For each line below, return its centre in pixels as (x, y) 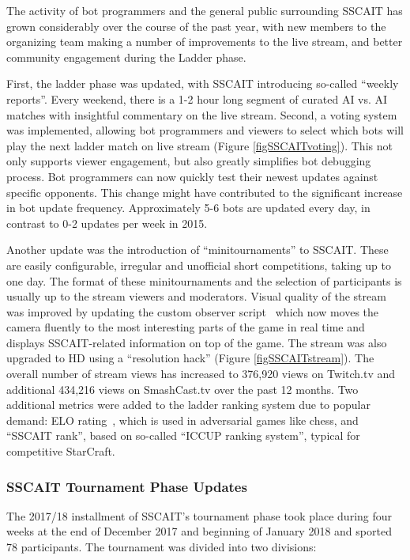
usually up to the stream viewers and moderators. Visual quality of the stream (196, 296)
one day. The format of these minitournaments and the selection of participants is (204, 280)
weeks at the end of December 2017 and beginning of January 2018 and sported (199, 531)
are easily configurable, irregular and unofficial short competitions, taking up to (199, 265)
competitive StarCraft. (61, 451)
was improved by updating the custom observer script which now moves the (193, 311)
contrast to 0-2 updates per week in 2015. (107, 223)
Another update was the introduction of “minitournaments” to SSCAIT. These (197, 250)
